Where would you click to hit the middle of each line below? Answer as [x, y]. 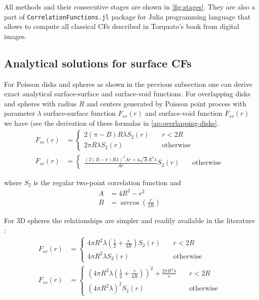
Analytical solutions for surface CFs [98, 63]
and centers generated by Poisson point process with [166, 103]
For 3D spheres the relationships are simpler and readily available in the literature [129, 220]
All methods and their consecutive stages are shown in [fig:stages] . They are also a [129, 6]
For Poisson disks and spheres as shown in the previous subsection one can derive [128, 84]
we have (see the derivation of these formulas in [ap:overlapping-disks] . [112, 123]
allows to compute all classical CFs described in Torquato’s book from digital [122, 26]
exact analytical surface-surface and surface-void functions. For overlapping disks [127, 94]
